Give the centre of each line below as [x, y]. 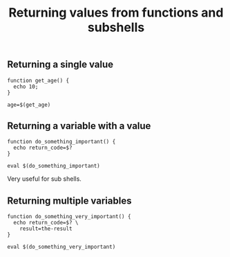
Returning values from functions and [116, 13]
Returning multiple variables [69, 201]
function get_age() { [38, 80]
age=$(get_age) [29, 105]
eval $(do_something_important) [54, 166]
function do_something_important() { [61, 142]
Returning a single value [60, 65]
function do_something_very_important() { [69, 217]
